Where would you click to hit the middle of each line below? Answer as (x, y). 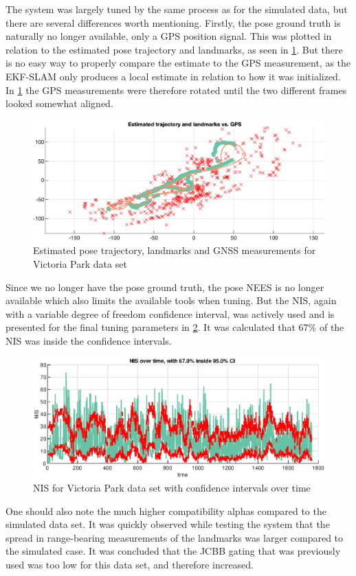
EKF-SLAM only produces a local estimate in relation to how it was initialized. (173, 76)
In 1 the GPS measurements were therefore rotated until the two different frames (176, 90)
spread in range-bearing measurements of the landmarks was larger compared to (175, 537)
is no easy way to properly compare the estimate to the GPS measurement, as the (178, 63)
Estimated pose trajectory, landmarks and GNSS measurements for (175, 250)
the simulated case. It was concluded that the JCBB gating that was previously (173, 551)
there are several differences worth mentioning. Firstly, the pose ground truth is (173, 22)
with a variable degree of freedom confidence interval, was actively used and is (170, 313)
